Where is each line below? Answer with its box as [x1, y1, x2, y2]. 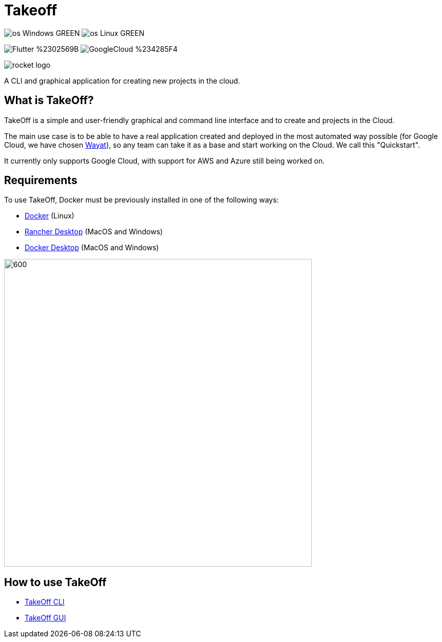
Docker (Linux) [25, 211, 74, 220]
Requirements [4, 174, 77, 187]
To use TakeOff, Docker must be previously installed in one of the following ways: [4, 195, 279, 205]
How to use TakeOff [4, 575, 107, 589]
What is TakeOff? [4, 94, 94, 107]
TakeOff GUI [25, 613, 66, 623]
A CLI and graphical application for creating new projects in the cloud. [4, 76, 240, 85]
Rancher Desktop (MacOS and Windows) [25, 227, 163, 236]
